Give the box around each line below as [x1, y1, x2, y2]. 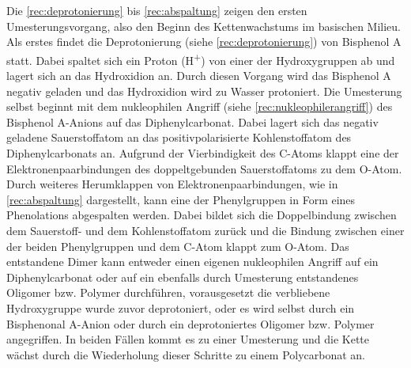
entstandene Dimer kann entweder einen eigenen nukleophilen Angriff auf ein [6, 253, 379, 270]
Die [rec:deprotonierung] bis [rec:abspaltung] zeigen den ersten [6, 2, 307, 18]
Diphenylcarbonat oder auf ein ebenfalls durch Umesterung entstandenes [6, 268, 359, 285]
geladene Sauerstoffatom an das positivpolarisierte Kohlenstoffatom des [6, 129, 352, 146]
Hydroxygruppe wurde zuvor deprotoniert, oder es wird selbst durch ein [6, 299, 355, 316]
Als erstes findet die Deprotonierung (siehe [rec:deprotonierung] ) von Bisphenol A [6, 33, 402, 50]
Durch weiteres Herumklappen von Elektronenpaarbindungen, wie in [6, 176, 338, 192]
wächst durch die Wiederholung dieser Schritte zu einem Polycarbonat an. [6, 346, 366, 362]
